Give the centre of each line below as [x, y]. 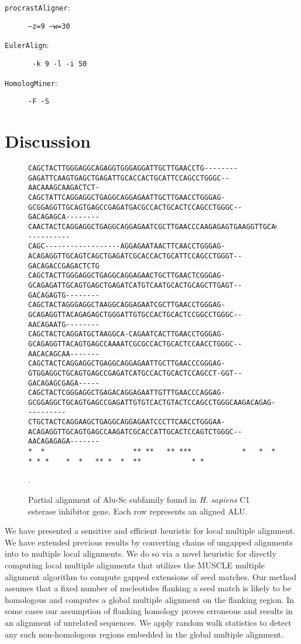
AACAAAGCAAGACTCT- [64, 188]
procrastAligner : [37, 7]
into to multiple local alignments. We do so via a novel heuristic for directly [141, 553]
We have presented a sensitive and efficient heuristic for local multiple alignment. [150, 531]
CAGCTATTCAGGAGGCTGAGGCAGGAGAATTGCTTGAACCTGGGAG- [127, 198]
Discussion [48, 141]
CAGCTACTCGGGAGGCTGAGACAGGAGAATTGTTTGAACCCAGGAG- [127, 393]
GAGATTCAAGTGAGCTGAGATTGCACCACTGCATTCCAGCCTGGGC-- [129, 178]
